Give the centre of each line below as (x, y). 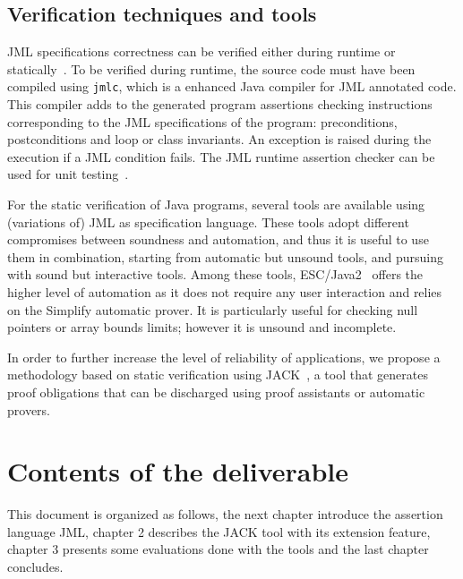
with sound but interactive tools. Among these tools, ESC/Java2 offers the (215, 274)
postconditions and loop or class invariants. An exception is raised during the (219, 139)
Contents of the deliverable (178, 471)
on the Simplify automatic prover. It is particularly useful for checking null (213, 309)
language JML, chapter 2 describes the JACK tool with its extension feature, (219, 531)
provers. (29, 409)
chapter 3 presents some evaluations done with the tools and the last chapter (218, 549)
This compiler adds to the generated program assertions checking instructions (220, 104)
